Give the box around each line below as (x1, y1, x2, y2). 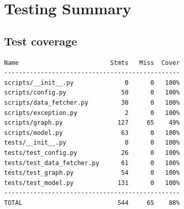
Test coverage (4, 33, 77, 49)
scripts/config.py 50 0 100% (4, 89, 180, 97)
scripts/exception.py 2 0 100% (4, 109, 180, 117)
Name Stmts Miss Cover (4, 59, 180, 66)
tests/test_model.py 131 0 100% (4, 179, 180, 187)
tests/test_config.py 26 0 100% (4, 149, 180, 156)
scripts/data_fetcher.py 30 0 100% (4, 99, 180, 106)
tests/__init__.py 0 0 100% (4, 139, 180, 147)
